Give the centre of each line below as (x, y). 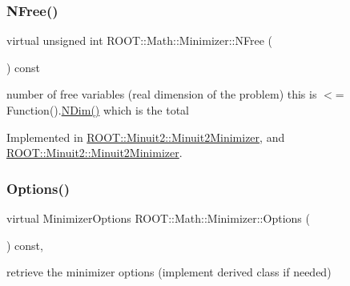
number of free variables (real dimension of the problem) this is (162, 94)
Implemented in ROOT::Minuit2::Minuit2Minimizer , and (146, 137)
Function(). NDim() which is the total (98, 110)
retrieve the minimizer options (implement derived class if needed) (169, 272)
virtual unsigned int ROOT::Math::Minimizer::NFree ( (139, 40)
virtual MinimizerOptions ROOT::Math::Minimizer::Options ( (158, 218)
